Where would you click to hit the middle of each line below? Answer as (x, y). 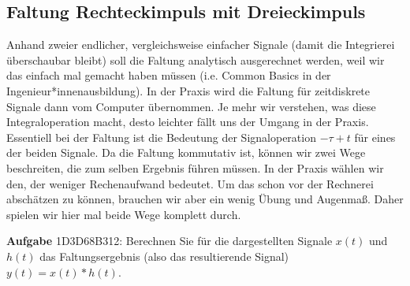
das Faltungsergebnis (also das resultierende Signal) (164, 256)
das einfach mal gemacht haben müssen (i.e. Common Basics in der (169, 75)
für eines (375, 137)
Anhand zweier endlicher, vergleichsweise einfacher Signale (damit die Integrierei (201, 45)
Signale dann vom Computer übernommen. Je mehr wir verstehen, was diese (191, 106)
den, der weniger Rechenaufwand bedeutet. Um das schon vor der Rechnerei (190, 183)
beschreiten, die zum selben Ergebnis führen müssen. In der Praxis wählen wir (195, 167)
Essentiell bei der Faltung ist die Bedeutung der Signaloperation (161, 137)
